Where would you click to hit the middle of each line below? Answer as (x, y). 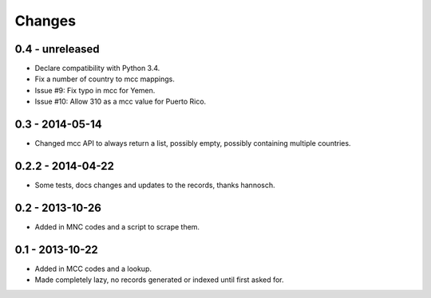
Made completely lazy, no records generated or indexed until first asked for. (159, 280)
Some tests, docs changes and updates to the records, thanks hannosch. (155, 185)
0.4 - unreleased (57, 49)
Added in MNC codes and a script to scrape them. (117, 226)
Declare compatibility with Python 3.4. (97, 69)
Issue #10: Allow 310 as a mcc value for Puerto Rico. (121, 102)
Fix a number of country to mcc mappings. (105, 79)
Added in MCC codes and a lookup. (93, 269)
